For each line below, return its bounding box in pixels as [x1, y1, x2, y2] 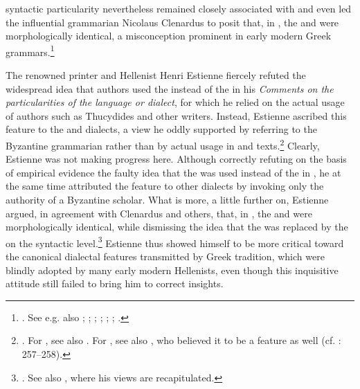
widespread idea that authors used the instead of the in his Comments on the [6, 81, 334, 96]
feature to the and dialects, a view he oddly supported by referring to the [6, 122, 317, 136]
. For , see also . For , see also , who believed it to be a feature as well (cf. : [21, 333, 341, 347]
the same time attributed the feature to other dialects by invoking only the [6, 179, 324, 193]
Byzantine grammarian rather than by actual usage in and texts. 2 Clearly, [6, 136, 320, 152]
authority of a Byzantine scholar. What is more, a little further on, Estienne [6, 192, 329, 207]
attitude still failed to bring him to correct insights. [6, 276, 224, 291]
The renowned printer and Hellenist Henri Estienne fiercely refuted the [6, 68, 306, 82]
